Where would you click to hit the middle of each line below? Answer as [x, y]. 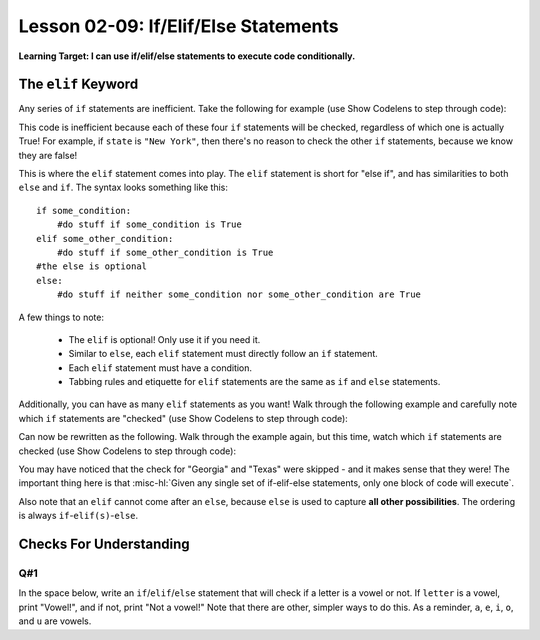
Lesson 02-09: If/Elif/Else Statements [178, 26]
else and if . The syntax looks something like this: [123, 187]
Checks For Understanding [104, 544]
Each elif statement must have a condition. [160, 367]
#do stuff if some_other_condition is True [165, 252]
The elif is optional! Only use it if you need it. [164, 339]
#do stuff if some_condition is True [149, 224]
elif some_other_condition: [105, 238]
